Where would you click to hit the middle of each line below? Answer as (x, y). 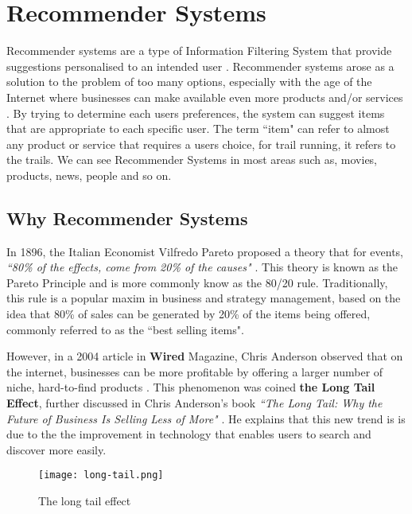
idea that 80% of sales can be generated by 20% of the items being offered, (189, 314)
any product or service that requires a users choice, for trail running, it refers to (201, 144)
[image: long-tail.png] (101, 475)
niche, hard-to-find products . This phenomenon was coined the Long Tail (191, 387)
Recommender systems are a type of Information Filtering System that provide (199, 51)
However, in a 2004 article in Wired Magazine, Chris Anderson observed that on (205, 356)
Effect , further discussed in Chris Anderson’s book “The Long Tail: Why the (194, 403)
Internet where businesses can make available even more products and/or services (205, 97)
